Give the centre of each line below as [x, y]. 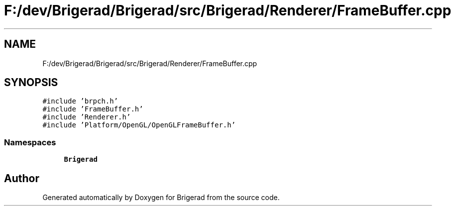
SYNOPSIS [31, 83]
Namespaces [30, 142]
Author [22, 178]
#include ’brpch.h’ [80, 101]
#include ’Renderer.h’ [87, 117]
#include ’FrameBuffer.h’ [93, 109]
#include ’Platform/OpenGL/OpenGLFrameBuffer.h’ [139, 125]
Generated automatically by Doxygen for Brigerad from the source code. [161, 198]
